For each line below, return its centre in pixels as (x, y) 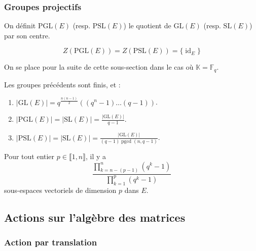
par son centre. (27, 35)
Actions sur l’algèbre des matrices (95, 217)
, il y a (96, 156)
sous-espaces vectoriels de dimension (60, 190)
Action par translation (51, 242)
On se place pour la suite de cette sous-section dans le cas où (99, 67)
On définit (20, 26)
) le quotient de (147, 26)
